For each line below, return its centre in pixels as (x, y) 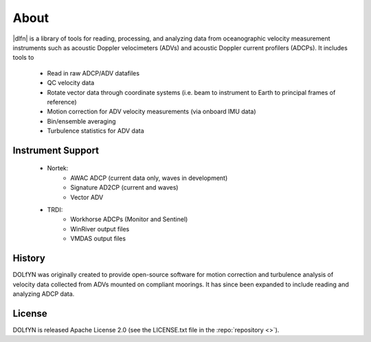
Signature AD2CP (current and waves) (124, 187)
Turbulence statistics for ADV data (95, 131)
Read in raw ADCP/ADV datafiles (93, 73)
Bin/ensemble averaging (81, 121)
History (29, 259)
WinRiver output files (100, 229)
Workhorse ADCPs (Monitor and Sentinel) (129, 219)
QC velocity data (71, 83)
